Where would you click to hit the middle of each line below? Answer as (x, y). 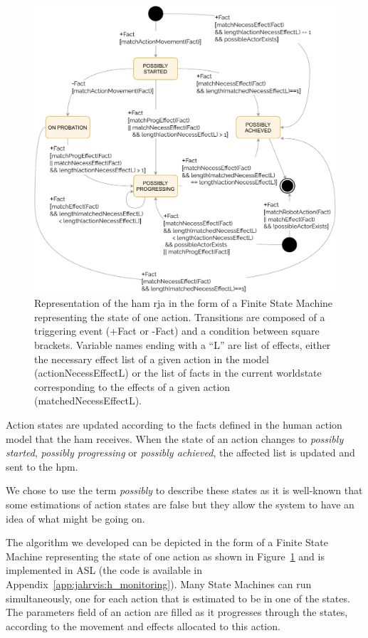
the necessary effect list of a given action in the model (152, 359)
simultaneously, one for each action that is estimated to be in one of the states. (178, 598)
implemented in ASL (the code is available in (104, 570)
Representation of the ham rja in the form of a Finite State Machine (184, 303)
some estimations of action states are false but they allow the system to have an (180, 504)
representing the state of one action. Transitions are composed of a (180, 317)
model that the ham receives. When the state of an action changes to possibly (175, 438)
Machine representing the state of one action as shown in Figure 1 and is (165, 556)
